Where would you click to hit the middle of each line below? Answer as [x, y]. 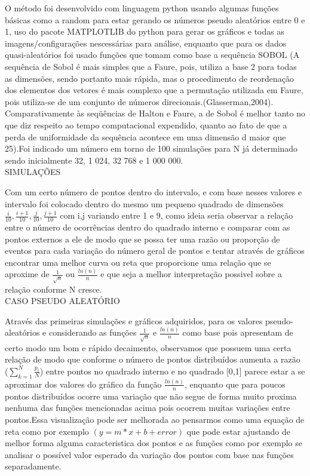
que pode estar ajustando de [238, 431]
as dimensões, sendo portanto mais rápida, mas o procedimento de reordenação [150, 78]
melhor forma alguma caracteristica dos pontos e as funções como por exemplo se [154, 443]
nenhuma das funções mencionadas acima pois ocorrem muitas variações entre [148, 408]
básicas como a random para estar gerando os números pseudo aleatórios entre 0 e [155, 19]
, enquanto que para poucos [235, 384]
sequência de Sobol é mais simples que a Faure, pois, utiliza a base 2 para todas [151, 66]
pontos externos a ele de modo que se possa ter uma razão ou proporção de [142, 239]
